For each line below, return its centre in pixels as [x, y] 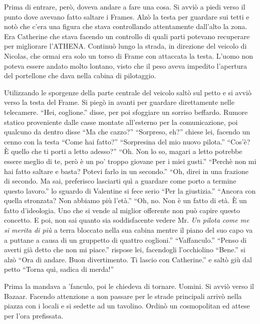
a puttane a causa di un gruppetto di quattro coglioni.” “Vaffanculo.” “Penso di [125, 239]
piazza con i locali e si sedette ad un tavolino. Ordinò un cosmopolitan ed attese [127, 306]
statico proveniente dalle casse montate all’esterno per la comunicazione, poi [121, 122]
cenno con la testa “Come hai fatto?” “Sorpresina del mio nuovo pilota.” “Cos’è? [127, 141]
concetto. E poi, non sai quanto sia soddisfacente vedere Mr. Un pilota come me [127, 220]
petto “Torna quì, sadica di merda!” [59, 269]
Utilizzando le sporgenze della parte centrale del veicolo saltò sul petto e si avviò [128, 92]
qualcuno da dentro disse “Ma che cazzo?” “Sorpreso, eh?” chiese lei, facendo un [127, 132]
